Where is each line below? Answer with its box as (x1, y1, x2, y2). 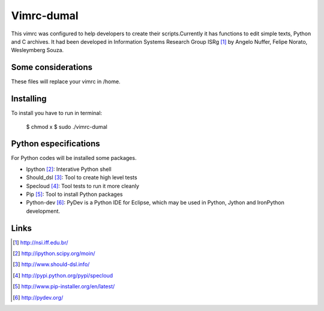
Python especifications (11, 138, 100, 149)
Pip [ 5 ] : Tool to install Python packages (26, 191, 123, 198)
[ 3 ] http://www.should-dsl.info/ (13, 261, 90, 268)
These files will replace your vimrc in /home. (11, 78, 121, 85)
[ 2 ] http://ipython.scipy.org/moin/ (13, 250, 95, 257)
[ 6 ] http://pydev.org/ (13, 294, 64, 301)
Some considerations (11, 62, 93, 73)
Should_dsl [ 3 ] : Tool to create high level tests (26, 174, 137, 181)
